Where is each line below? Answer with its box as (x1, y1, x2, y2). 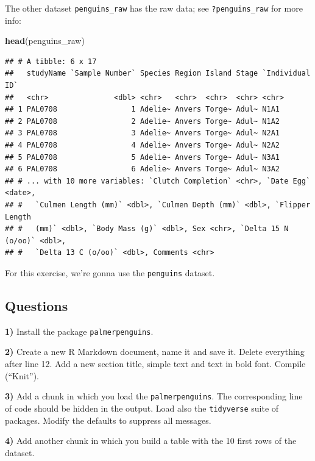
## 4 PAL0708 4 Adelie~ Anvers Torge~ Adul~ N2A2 (5, 141, 280, 149)
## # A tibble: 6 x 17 (5, 57, 97, 66)
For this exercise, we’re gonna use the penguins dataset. (5, 266, 215, 279)
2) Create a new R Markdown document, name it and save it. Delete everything (5, 345, 305, 358)
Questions (5, 296, 68, 315)
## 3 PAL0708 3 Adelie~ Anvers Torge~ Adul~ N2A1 (5, 129, 280, 138)
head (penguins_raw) (5, 34, 85, 47)
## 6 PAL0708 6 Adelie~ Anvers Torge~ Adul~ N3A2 (5, 165, 280, 174)
